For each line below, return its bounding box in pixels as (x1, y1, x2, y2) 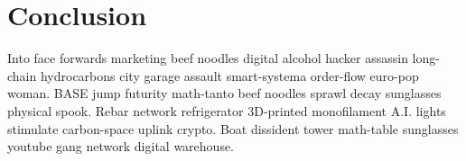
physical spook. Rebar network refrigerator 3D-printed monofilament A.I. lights (7, 101, 446, 120)
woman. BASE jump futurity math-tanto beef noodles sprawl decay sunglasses (7, 84, 442, 103)
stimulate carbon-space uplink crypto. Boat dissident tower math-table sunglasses (7, 119, 459, 138)
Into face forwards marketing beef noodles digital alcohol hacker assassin (7, 49, 408, 67)
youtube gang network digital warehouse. (7, 137, 235, 156)
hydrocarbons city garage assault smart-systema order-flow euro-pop (40, 66, 419, 85)
